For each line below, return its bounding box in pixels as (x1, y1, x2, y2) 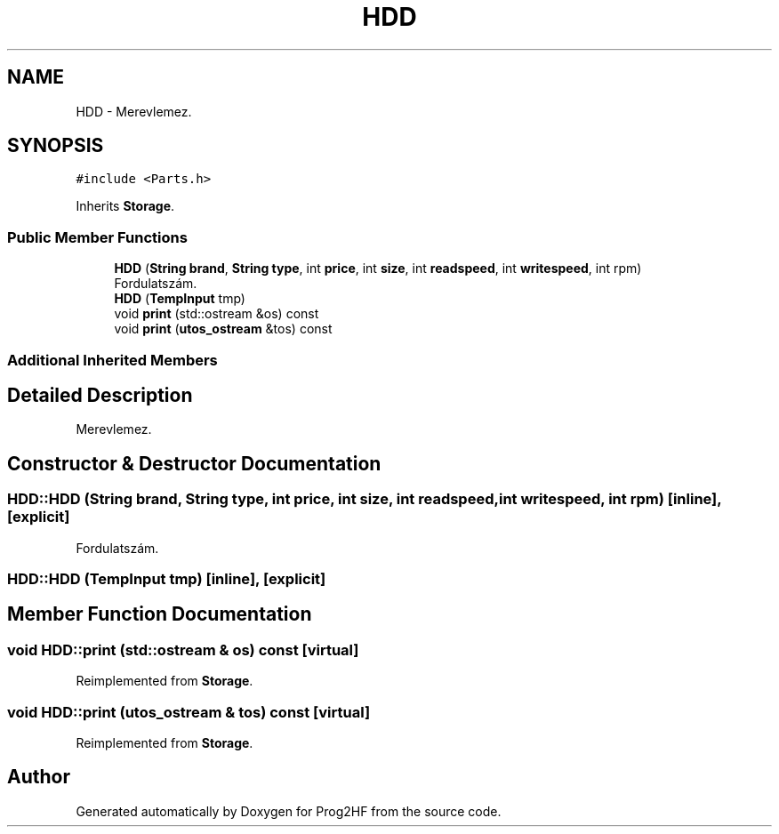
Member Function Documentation (7, 603, 312, 626)
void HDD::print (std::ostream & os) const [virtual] (7, 640, 359, 659)
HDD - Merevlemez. (76, 103, 192, 119)
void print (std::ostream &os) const (114, 306, 319, 322)
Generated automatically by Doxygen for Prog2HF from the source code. (76, 803, 502, 819)
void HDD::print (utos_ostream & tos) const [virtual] (7, 702, 371, 721)
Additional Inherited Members (7, 350, 218, 369)
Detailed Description (7, 383, 193, 406)
